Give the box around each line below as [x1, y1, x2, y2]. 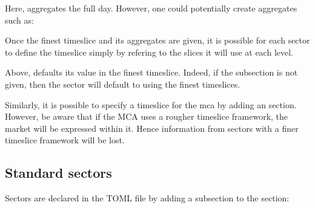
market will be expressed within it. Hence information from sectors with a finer [5, 122, 299, 134]
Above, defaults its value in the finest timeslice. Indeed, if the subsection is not [5, 66, 298, 79]
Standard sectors [5, 163, 112, 182]
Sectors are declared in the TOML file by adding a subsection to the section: [5, 192, 290, 204]
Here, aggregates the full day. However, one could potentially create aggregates [5, 2, 297, 14]
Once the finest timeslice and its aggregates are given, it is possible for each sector [5, 34, 310, 47]
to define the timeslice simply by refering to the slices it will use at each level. [5, 45, 293, 58]
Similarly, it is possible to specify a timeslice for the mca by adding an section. [5, 98, 297, 111]
